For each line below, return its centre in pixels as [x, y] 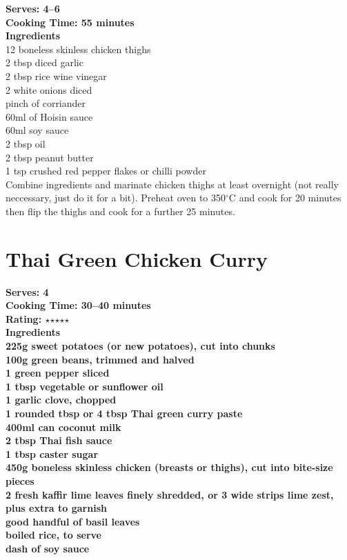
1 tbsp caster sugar [52, 453]
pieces [20, 480]
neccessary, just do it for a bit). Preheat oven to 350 [116, 198]
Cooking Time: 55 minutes [70, 22]
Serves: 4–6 [33, 8]
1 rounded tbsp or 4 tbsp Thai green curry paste [124, 413]
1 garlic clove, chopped [61, 400]
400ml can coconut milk [63, 427]
